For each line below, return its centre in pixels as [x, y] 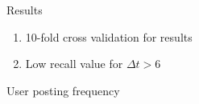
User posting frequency [63, 90]
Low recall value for [74, 64]
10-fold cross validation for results [109, 36]
